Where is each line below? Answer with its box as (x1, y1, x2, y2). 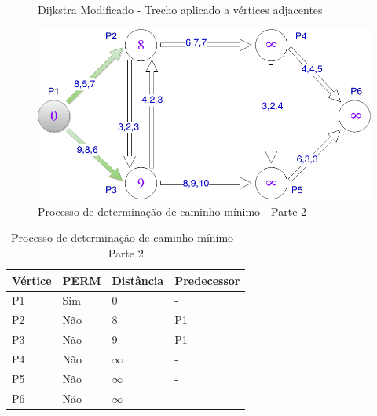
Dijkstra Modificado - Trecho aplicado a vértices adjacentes (38, 2, 323, 17)
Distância (112, 272, 164, 288)
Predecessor (174, 272, 240, 288)
